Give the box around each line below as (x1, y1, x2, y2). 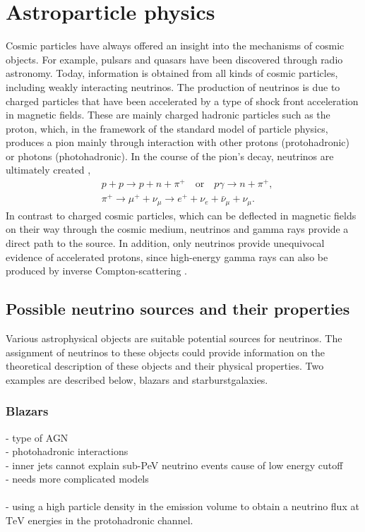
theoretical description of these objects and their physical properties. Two (6, 358, 324, 373)
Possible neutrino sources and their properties (6, 298, 350, 320)
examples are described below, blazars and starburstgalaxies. (6, 372, 268, 387)
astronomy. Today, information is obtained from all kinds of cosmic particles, (6, 66, 338, 80)
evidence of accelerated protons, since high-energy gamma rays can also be (6, 249, 328, 264)
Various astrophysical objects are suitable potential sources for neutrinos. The (6, 330, 342, 345)
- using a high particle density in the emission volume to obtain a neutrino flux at (6, 499, 359, 514)
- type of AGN (6, 430, 68, 445)
